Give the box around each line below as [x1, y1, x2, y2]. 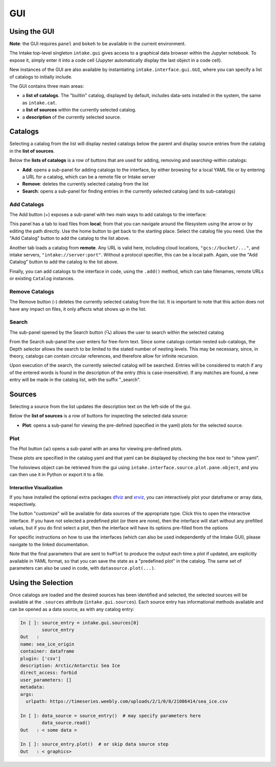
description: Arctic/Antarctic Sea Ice [20, 663, 120, 669]
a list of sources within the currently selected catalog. [22, 107, 136, 113]
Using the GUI [9, 27, 55, 36]
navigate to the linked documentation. [9, 541, 89, 547]
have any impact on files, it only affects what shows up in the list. [9, 306, 147, 312]
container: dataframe [20, 648, 75, 654]
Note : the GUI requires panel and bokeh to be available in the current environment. [9, 41, 186, 47]
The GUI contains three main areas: [9, 83, 84, 89]
